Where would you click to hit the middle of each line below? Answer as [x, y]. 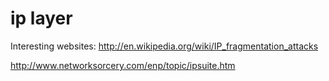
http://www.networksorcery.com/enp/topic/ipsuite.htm [123, 65]
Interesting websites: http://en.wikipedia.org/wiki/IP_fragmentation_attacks [164, 46]
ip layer [41, 18]
